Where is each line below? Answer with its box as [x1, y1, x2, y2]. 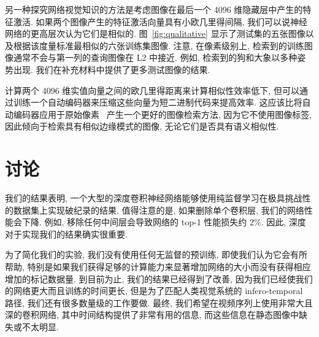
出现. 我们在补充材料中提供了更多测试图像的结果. [13, 63, 210, 76]
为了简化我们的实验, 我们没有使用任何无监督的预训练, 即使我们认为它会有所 [5, 248, 308, 261]
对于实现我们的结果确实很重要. [5, 227, 128, 240]
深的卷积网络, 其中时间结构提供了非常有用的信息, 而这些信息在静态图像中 [5, 308, 299, 321]
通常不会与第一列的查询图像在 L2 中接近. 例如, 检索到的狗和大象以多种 [13, 51, 298, 64]
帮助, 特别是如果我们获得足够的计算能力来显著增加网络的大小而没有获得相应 [5, 260, 311, 273]
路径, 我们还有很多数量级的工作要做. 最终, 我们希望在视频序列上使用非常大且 [5, 296, 313, 309]
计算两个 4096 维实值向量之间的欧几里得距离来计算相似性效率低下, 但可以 [5, 83, 299, 96]
